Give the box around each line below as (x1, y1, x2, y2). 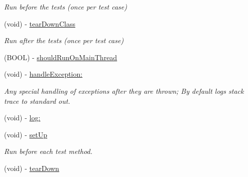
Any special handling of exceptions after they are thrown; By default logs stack (4, 85, 244, 96)
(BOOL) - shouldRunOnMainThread (4, 52, 117, 62)
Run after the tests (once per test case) (4, 35, 124, 46)
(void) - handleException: (4, 69, 83, 79)
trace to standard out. (4, 95, 70, 106)
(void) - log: (4, 112, 41, 123)
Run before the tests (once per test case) (4, 2, 127, 12)
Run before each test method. (4, 146, 93, 156)
